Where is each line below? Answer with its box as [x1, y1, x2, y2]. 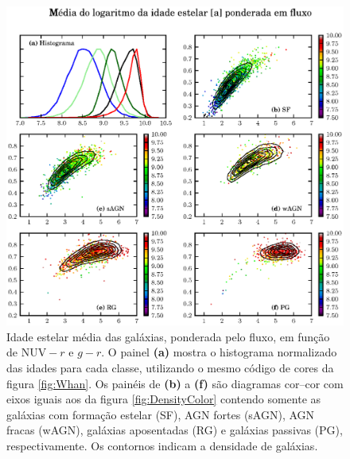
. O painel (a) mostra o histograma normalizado [101, 344, 337, 360]
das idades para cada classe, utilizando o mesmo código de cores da [6, 360, 334, 375]
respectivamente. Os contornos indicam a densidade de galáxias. [6, 437, 318, 453]
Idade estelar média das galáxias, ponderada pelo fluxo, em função [6, 328, 330, 344]
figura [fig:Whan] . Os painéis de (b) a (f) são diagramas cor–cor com [6, 375, 344, 391]
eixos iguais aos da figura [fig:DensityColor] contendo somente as [6, 391, 321, 407]
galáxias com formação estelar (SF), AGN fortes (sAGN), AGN [6, 406, 315, 422]
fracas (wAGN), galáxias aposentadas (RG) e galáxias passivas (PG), [6, 422, 343, 438]
